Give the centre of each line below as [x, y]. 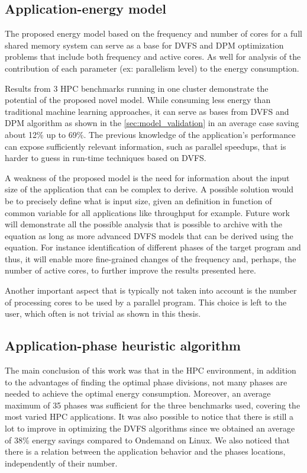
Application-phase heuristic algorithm [123, 345]
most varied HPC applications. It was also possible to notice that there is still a [149, 416]
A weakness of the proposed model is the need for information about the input [147, 177]
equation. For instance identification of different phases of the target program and [153, 247]
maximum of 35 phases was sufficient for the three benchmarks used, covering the [153, 405]
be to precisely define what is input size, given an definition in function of [138, 200]
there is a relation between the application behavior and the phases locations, [145, 451]
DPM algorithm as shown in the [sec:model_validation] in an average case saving [152, 123]
